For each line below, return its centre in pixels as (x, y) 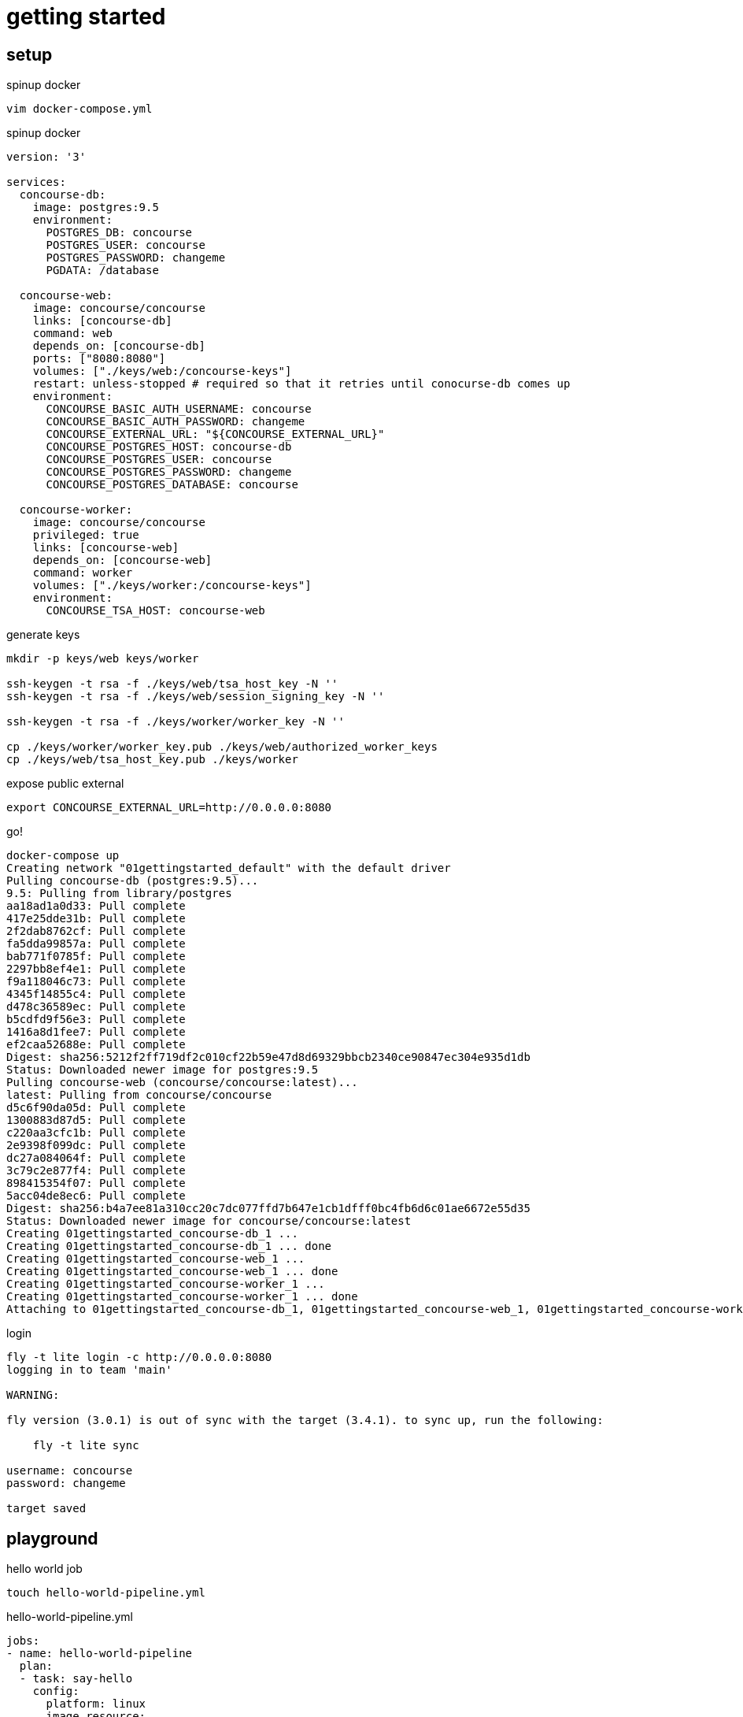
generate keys (43, 635)
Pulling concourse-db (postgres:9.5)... (133, 881)
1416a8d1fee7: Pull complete (96, 1032)
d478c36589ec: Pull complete (96, 1007)
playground (52, 1538)
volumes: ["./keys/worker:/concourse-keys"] (172, 586)
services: (36, 182)
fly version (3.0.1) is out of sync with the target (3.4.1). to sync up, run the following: (305, 1420)
